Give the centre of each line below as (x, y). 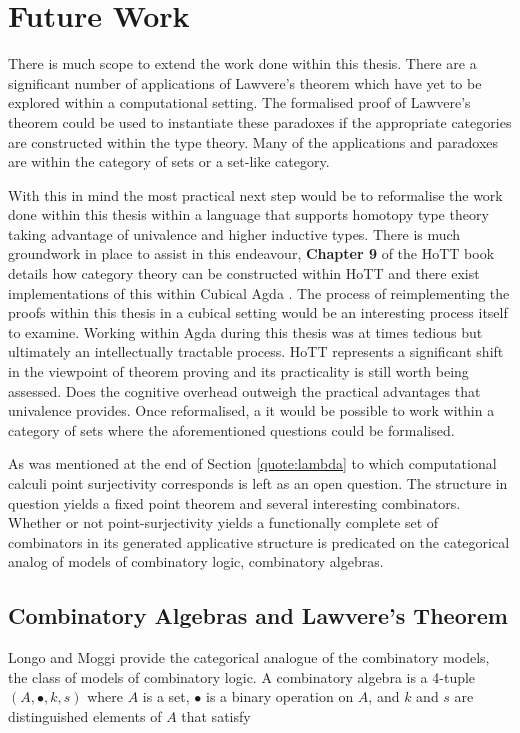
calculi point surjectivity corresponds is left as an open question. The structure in (258, 483)
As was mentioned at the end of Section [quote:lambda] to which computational (252, 463)
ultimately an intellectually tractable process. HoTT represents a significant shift (256, 351)
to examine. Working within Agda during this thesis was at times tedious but (245, 331)
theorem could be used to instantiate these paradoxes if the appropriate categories (260, 121)
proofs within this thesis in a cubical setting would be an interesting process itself (258, 312)
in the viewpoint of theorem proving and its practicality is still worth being (238, 371)
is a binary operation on (279, 696)
